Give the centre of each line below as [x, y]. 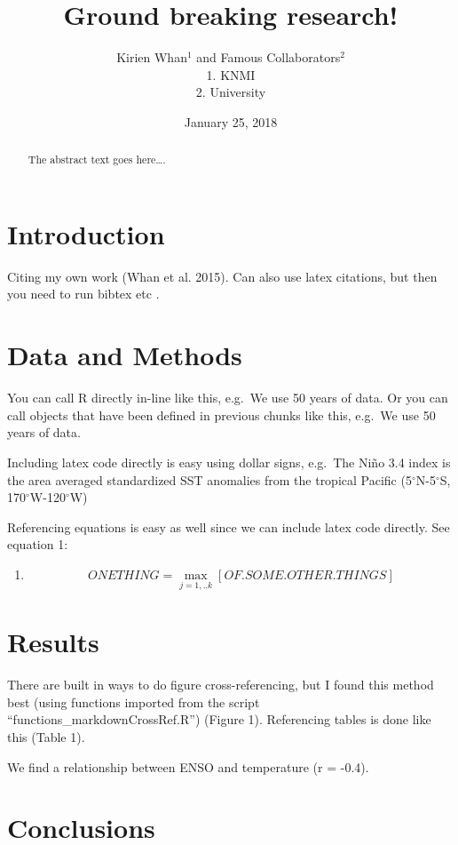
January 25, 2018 [231, 121]
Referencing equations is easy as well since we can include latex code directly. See [229, 526]
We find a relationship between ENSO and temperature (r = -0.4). [188, 766]
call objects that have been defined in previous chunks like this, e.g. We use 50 [221, 415]
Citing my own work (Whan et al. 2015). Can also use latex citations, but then [222, 276]
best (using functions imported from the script [134, 702]
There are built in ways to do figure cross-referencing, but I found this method [221, 685]
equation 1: [38, 544]
